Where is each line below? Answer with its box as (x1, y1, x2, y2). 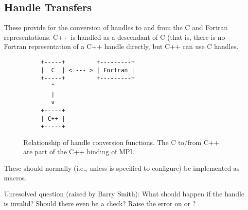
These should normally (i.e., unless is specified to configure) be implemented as (4, 163, 240, 173)
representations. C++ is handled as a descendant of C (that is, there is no (4, 32, 225, 42)
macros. (4, 172, 27, 182)
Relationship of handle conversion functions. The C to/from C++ (23, 137, 219, 147)
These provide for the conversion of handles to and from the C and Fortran (4, 22, 228, 32)
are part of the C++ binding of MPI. (23, 146, 135, 157)
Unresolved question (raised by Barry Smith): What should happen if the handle (4, 189, 245, 199)
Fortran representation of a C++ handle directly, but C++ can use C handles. (4, 41, 239, 51)
